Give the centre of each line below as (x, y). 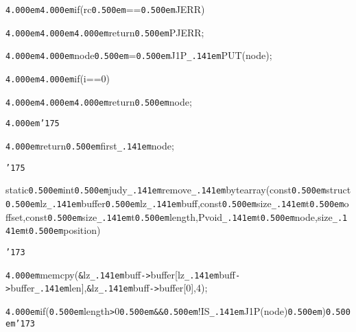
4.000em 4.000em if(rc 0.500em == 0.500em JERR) (105, 9)
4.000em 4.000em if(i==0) (58, 78)
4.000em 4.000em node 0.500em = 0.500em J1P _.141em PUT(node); (139, 55)
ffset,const (27, 216)
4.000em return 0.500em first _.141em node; (90, 145)
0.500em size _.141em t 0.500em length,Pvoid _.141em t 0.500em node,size (190, 216)
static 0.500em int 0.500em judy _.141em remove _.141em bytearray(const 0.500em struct (178, 190)
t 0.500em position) (63, 230)
